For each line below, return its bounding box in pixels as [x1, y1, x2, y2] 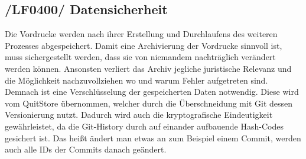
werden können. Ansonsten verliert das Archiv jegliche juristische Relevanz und [5, 62, 292, 74]
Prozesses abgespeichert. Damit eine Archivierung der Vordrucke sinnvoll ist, [5, 39, 282, 51]
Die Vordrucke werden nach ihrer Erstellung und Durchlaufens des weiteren [5, 28, 278, 40]
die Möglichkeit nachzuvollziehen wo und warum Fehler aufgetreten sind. [5, 74, 268, 86]
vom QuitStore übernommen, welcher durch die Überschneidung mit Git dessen [5, 97, 293, 109]
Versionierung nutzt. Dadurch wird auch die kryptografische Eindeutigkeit [5, 108, 273, 121]
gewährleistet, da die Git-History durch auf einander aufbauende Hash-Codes [5, 120, 284, 132]
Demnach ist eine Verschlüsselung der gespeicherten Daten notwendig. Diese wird [5, 85, 299, 98]
